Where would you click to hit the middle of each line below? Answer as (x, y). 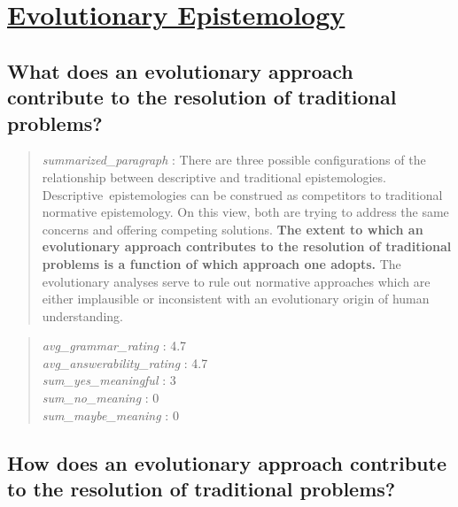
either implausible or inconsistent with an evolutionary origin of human (236, 299)
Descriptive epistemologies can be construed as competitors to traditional (242, 194)
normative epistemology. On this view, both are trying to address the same (245, 212)
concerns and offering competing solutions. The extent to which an (233, 229)
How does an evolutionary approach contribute (227, 462)
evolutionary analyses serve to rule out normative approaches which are (236, 281)
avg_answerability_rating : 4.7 (125, 362)
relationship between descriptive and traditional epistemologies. (214, 177)
